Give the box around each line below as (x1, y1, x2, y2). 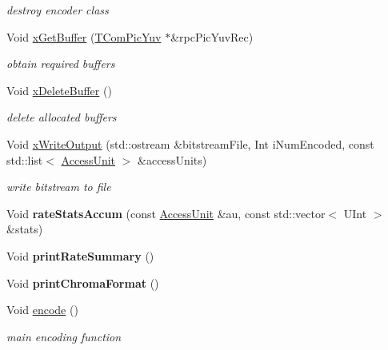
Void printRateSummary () (6, 247, 154, 264)
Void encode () (6, 301, 78, 318)
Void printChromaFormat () (6, 274, 159, 291)
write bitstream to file (6, 178, 111, 195)
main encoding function (6, 328, 122, 344)
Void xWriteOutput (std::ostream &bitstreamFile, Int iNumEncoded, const (6, 135, 374, 152)
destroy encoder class (6, 2, 109, 18)
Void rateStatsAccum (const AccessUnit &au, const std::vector (6, 205, 326, 221)
